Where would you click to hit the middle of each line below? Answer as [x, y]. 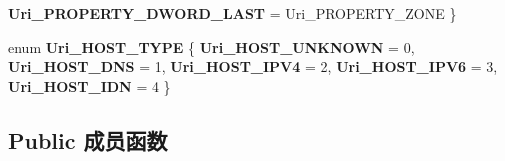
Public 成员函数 [88, 139]
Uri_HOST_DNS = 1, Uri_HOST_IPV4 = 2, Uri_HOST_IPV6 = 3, [253, 66]
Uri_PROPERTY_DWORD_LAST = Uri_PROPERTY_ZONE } [232, 13]
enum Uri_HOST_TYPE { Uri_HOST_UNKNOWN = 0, [211, 46]
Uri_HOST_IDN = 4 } [89, 85]
